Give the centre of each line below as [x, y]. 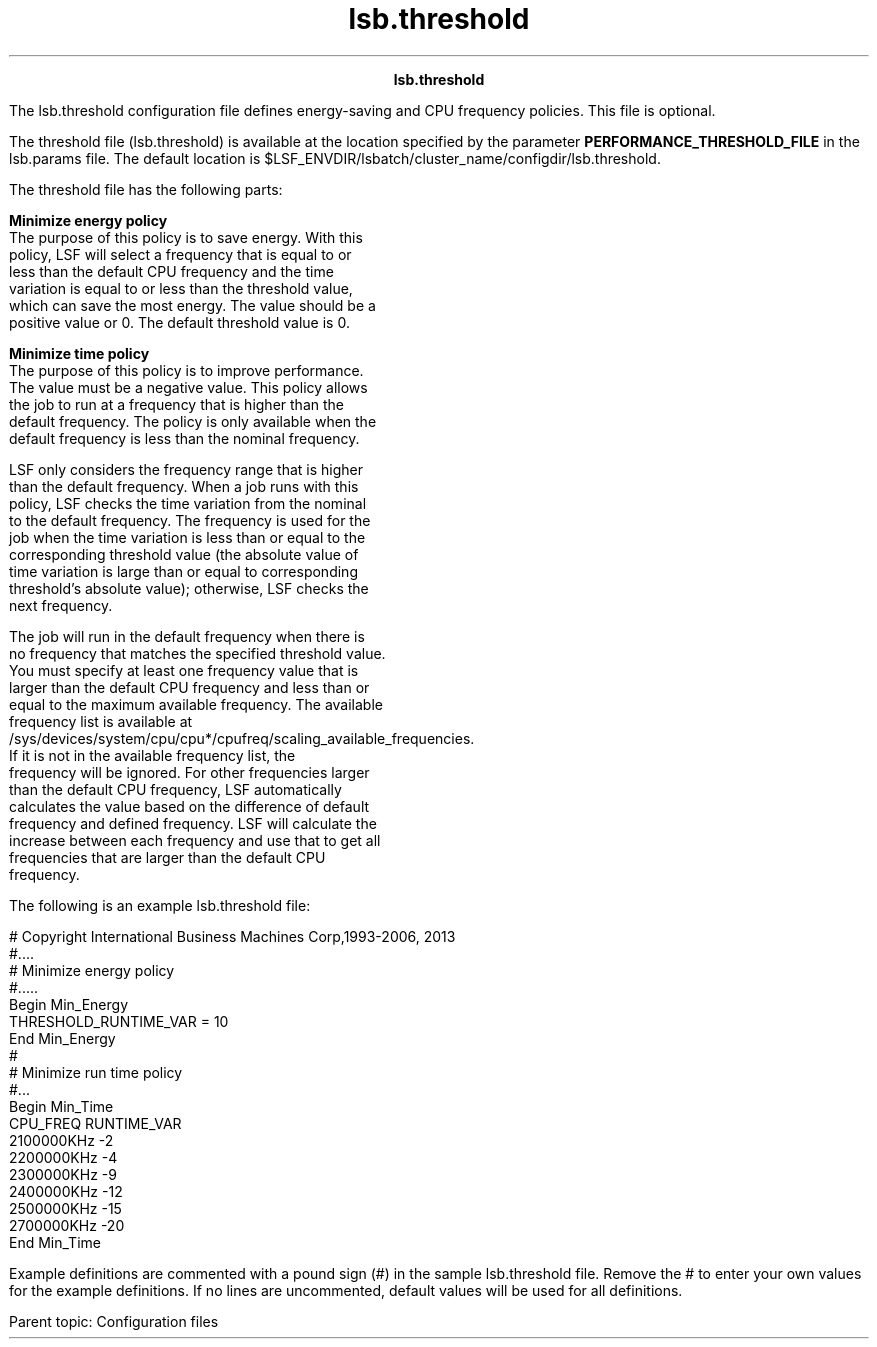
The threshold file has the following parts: [146, 189]
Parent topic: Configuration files [114, 1321]
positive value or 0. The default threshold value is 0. [179, 322]
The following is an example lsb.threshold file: [160, 905]
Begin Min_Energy [69, 1004]
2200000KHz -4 [63, 1157]
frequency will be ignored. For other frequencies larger [189, 772]
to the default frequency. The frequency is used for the [190, 520]
